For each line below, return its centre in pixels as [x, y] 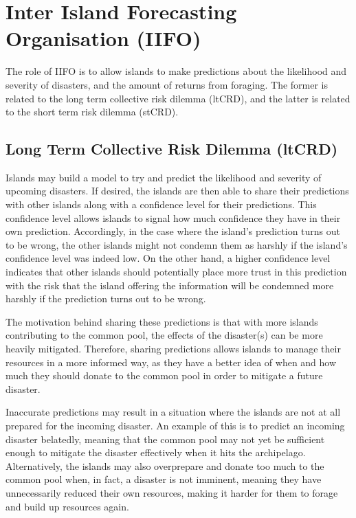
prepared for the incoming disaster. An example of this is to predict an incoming [175, 425]
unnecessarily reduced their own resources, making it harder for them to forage [172, 492]
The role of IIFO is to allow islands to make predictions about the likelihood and [176, 71]
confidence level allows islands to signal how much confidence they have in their [173, 217]
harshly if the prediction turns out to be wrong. [106, 299]
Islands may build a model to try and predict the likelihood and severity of [164, 177]
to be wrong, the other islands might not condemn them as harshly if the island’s [177, 244]
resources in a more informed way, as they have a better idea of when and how [171, 362]
